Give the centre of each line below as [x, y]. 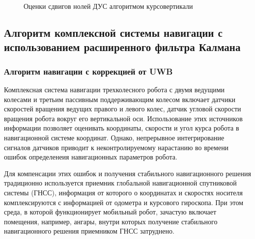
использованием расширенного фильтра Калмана [122, 47]
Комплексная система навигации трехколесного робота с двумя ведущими [114, 89]
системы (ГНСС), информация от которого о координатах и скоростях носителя [123, 192]
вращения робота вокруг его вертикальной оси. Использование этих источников [123, 118]
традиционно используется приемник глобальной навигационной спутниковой [120, 183]
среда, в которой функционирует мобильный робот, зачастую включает [110, 212]
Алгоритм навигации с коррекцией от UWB [88, 71]
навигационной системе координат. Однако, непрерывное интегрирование [114, 137]
